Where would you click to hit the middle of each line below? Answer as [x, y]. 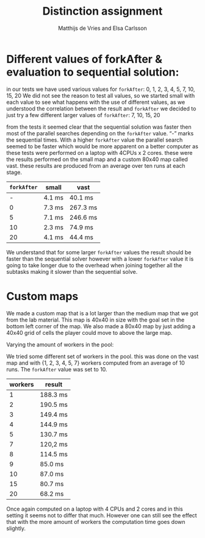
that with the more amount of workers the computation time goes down [96, 522]
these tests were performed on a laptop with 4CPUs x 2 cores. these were [99, 152]
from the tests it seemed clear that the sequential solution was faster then [99, 127]
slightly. [16, 528]
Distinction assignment [103, 11]
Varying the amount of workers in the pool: [60, 344]
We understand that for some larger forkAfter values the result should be [99, 252]
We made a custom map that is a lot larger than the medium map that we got [102, 313]
